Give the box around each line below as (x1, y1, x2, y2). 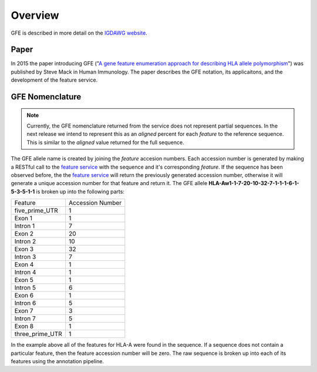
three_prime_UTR (14, 330, 63, 338)
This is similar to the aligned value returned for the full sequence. (26, 139, 184, 146)
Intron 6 (14, 299, 36, 307)
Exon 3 (14, 245, 34, 253)
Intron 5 (14, 284, 36, 292)
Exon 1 (14, 215, 32, 223)
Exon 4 (14, 260, 34, 269)
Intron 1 (14, 222, 35, 230)
